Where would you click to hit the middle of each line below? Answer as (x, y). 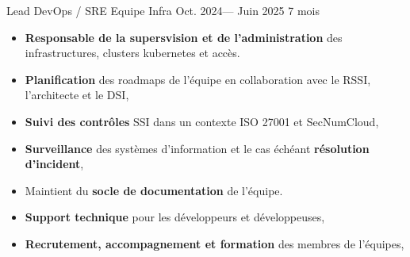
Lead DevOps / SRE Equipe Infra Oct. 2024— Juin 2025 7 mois (163, 10)
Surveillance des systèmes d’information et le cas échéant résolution (197, 148)
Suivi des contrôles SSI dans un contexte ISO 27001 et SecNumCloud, (202, 121)
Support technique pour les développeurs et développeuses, (175, 217)
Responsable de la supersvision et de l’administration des (184, 37)
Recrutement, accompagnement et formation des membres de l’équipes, (215, 243)
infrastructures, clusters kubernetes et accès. (132, 53)
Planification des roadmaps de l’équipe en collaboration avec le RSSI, (198, 79)
